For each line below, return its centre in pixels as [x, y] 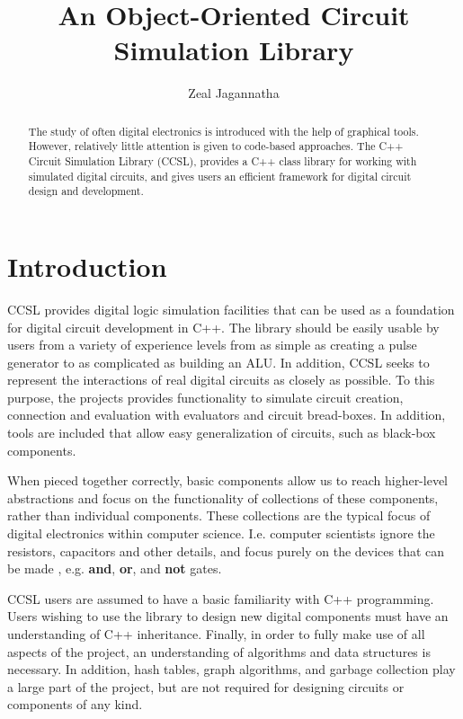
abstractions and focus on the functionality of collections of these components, [223, 497]
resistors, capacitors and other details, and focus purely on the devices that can [226, 550]
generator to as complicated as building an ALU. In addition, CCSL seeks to [218, 362]
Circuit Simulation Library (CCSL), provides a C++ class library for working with [223, 161]
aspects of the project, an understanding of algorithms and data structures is [219, 651]
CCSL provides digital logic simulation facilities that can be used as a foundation [231, 309]
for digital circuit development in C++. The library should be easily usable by [223, 327]
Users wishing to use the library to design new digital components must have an [228, 616]
